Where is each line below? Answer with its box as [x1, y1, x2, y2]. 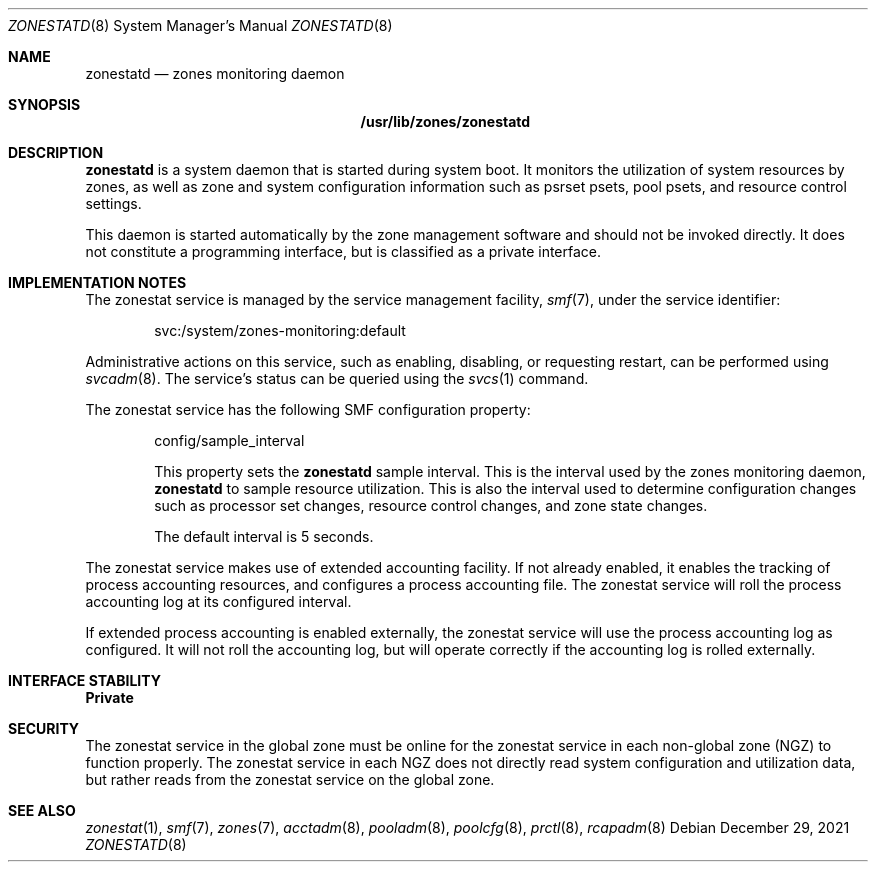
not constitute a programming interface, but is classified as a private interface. [85, 243, 602, 260]
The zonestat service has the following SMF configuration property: [85, 401, 531, 418]
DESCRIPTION [8, 144, 104, 161]
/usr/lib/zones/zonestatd [360, 113, 531, 130]
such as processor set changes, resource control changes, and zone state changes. [154, 497, 708, 514]
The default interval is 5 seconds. [154, 528, 374, 545]
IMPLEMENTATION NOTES [8, 274, 187, 291]
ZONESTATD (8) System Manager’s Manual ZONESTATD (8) [8, 17, 393, 34]
